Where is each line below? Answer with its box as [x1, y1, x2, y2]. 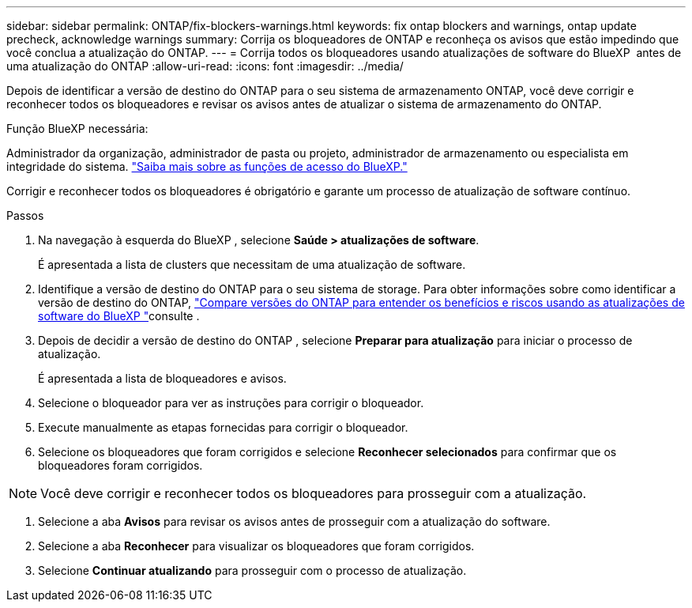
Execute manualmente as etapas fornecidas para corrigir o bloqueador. [38, 421, 408, 434]
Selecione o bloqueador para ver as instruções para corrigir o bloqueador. [38, 396, 424, 410]
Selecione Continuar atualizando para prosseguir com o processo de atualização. [38, 564, 467, 577]
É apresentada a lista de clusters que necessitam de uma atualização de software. [38, 258, 466, 271]
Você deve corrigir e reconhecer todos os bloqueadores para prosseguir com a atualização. [40, 485, 587, 501]
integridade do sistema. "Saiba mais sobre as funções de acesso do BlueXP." [6, 160, 408, 173]
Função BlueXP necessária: [6, 122, 149, 135]
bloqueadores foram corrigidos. [38, 459, 203, 472]
